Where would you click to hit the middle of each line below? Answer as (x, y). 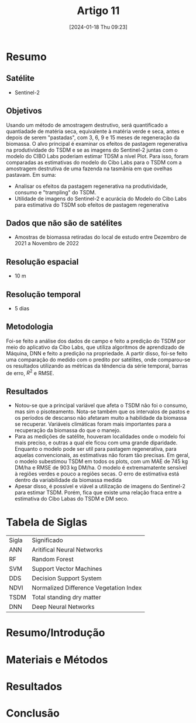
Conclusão (33, 713)
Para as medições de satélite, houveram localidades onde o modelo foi (100, 437)
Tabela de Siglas (47, 522)
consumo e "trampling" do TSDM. (55, 192)
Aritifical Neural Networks (67, 550)
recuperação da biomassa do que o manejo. (68, 430)
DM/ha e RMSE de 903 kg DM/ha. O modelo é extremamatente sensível (101, 468)
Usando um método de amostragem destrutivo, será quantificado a (87, 125)
